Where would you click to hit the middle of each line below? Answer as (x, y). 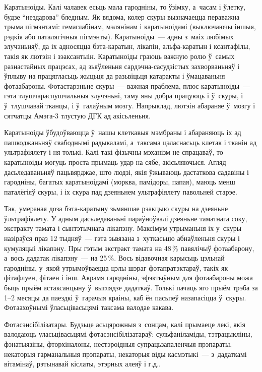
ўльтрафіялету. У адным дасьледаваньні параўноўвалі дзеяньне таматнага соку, (126, 218)
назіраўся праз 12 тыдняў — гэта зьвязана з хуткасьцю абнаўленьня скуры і (122, 238)
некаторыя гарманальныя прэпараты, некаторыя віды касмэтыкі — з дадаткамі (125, 354)
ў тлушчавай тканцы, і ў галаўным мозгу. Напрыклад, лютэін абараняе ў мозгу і (130, 105)
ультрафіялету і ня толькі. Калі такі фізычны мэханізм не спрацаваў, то (114, 152)
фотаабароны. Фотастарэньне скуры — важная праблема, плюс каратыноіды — (127, 85)
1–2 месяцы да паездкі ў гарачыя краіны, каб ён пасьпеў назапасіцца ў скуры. (125, 297)
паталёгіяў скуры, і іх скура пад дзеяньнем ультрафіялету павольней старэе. (121, 191)
